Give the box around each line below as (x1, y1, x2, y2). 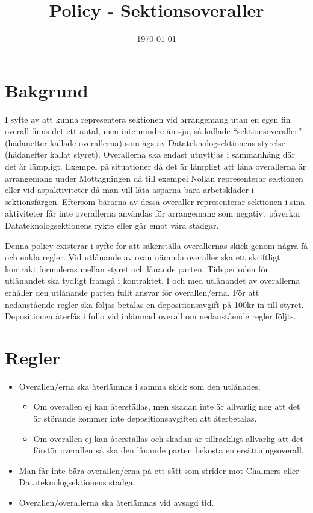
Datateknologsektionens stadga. (19, 476, 135, 488)
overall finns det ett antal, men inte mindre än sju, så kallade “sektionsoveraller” (5, 124, 302, 137)
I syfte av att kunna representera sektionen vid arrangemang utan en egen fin (5, 112, 291, 125)
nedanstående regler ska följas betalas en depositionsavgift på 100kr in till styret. (5, 298, 304, 310)
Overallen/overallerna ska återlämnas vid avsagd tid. (19, 496, 214, 509)
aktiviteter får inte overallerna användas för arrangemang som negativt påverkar (5, 207, 301, 220)
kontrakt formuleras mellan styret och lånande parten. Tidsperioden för (5, 262, 269, 275)
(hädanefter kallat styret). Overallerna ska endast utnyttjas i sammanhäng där (5, 148, 296, 161)
